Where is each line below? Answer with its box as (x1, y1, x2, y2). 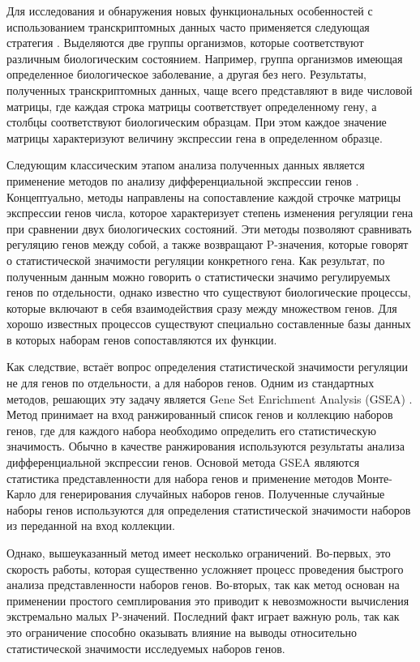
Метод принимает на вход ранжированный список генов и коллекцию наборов (6, 406, 393, 423)
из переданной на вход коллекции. (6, 517, 175, 534)
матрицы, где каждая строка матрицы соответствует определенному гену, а (6, 97, 377, 114)
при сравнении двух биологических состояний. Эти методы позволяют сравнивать (6, 220, 412, 237)
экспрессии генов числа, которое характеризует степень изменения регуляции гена (6, 204, 414, 221)
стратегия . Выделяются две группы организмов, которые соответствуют (6, 34, 364, 51)
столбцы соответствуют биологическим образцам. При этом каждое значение (6, 113, 387, 130)
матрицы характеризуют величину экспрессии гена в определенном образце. (6, 129, 383, 146)
